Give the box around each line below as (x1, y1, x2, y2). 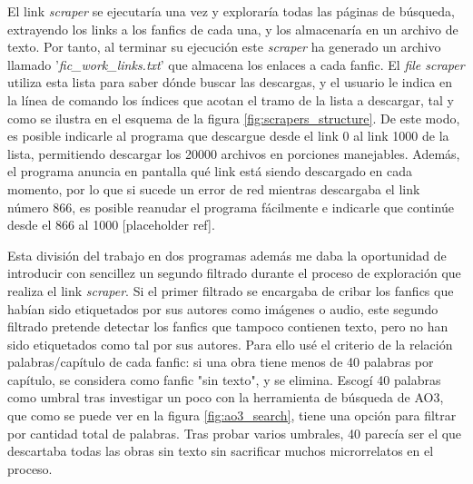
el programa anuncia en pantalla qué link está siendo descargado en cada (7, 162, 413, 181)
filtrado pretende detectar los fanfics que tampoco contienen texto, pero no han (7, 317, 448, 336)
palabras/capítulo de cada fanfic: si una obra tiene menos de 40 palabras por (7, 352, 434, 371)
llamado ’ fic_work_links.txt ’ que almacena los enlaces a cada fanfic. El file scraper (7, 54, 465, 74)
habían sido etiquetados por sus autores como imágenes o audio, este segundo (7, 299, 439, 318)
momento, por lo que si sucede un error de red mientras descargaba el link (7, 179, 420, 198)
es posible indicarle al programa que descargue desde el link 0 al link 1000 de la (7, 126, 449, 145)
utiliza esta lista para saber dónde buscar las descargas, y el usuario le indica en (7, 73, 453, 92)
